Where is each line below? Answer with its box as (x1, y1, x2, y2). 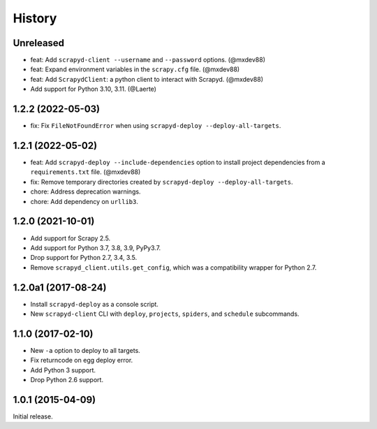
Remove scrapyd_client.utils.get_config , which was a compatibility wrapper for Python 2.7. (30, 263, 317, 272)
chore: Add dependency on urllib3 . (30, 197, 139, 205)
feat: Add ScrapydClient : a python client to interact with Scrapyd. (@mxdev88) (30, 75, 264, 83)
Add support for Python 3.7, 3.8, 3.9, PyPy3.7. (30, 243, 161, 252)
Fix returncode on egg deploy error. (30, 356, 133, 365)
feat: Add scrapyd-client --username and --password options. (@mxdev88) (30, 56, 265, 64)
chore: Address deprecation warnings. (30, 187, 141, 196)
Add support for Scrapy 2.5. (30, 234, 111, 242)
